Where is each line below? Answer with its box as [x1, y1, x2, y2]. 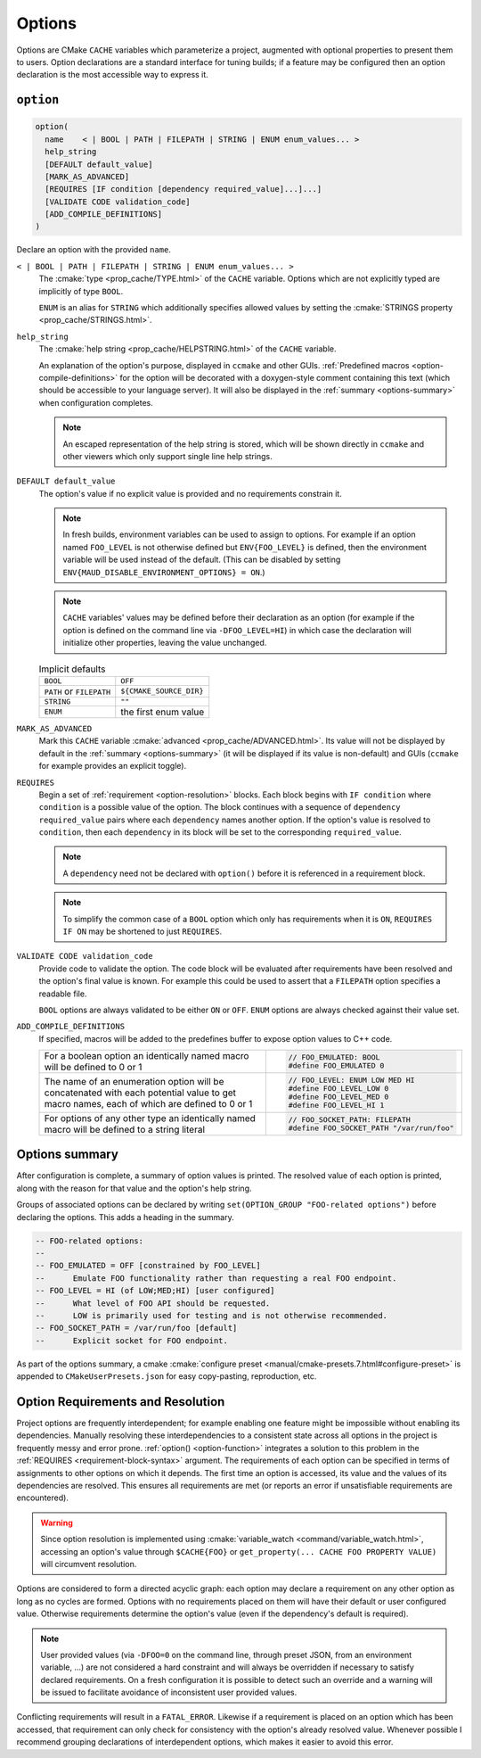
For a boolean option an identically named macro [44, 1050, 249, 1062]
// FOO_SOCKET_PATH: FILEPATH [288, 1115, 412, 1124]
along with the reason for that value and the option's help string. [16, 1183, 253, 1193]
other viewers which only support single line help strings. [62, 450, 273, 461]
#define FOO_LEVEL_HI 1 [288, 1101, 385, 1110]
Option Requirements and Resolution [16, 1394, 225, 1409]
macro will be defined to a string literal [44, 1123, 205, 1135]
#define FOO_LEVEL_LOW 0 [288, 1084, 389, 1094]
